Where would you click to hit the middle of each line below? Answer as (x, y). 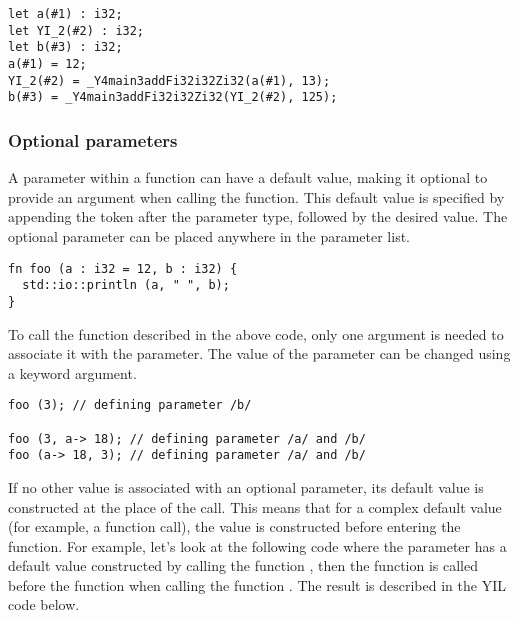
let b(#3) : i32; (65, 47)
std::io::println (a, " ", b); (126, 285)
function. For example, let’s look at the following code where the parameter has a (257, 545)
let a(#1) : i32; (65, 14)
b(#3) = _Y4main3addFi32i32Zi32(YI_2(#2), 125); (173, 97)
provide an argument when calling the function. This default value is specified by (256, 196)
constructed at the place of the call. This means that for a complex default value (255, 506)
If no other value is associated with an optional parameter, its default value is (246, 486)
